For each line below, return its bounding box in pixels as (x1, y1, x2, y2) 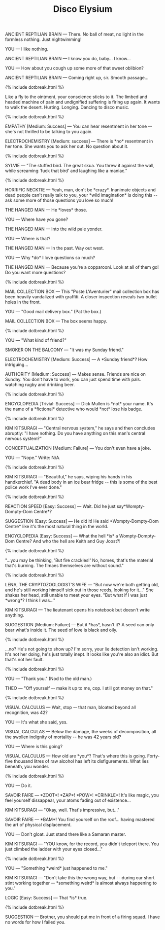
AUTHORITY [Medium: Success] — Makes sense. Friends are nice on (5, 371, 146, 377)
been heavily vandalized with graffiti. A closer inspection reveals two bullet (5, 294, 157, 300)
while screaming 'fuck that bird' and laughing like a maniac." (5, 168, 128, 174)
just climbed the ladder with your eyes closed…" (5, 846, 103, 852)
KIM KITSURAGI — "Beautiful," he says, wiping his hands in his (5, 474, 132, 480)
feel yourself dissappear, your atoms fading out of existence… (5, 797, 131, 803)
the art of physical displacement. (5, 822, 72, 828)
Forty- (147, 753, 160, 759)
